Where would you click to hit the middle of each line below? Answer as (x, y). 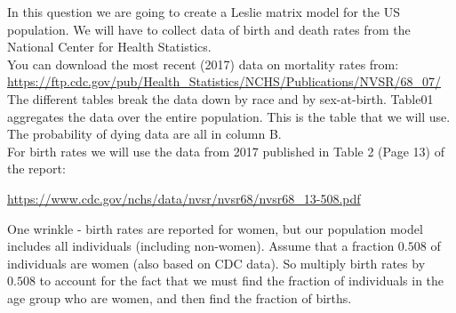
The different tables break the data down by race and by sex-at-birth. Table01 (220, 98)
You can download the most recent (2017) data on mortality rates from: (203, 64)
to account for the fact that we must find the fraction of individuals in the (242, 281)
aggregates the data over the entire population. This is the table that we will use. (229, 116)
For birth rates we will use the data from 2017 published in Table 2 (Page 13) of (226, 151)
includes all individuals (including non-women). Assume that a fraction (201, 246)
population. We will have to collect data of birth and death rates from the (209, 29)
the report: (36, 169)
